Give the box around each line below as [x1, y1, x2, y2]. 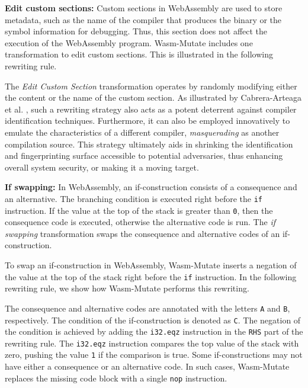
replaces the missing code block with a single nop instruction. [5, 371, 227, 384]
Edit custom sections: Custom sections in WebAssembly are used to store [5, 2, 283, 14]
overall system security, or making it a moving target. [5, 161, 199, 173]
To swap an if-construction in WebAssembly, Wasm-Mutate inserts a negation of [5, 259, 297, 271]
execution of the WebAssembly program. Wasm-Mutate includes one [5, 36, 253, 49]
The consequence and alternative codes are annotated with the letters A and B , [5, 302, 290, 314]
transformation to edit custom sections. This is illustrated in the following [5, 48, 273, 60]
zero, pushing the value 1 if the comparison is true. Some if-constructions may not [5, 348, 303, 361]
